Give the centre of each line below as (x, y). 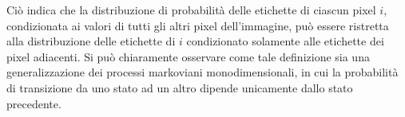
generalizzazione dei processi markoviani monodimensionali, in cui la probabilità (202, 72)
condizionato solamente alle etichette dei (285, 41)
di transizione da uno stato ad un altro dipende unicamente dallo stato (180, 87)
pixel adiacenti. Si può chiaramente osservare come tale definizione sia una (188, 56)
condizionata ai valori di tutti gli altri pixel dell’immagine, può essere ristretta (198, 25)
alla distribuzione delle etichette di (91, 41)
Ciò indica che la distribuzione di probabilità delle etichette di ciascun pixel (191, 10)
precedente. (34, 103)
